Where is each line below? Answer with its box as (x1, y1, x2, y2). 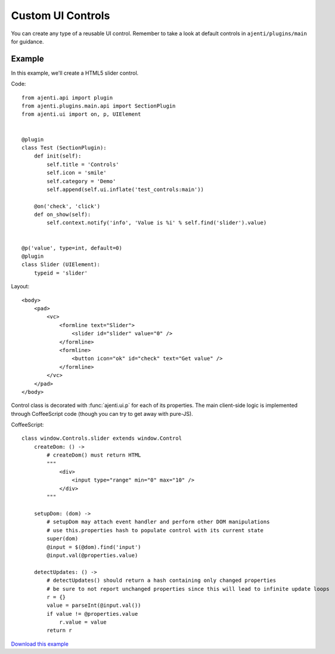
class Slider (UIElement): (21, 261, 101, 268)
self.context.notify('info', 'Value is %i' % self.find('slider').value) (46, 220, 267, 226)
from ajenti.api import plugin (21, 94, 113, 101)
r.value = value (59, 619, 107, 626)
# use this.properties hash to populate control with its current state (46, 527, 264, 533)
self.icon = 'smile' (46, 169, 107, 176)
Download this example (11, 640, 69, 647)
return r (46, 627, 72, 634)
